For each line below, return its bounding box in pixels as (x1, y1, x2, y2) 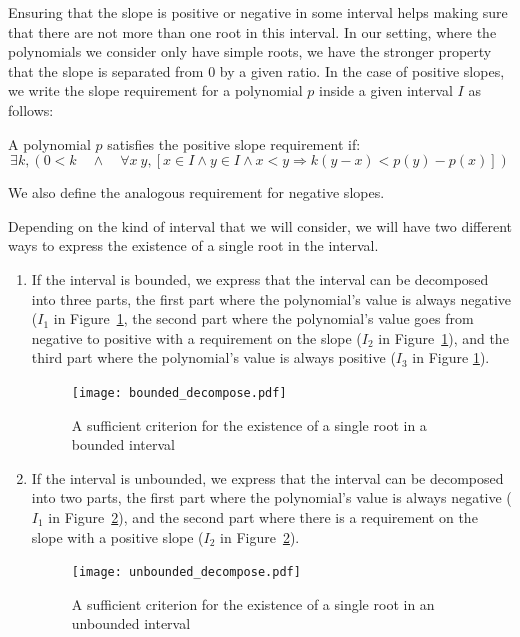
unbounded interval (71, 613, 191, 634)
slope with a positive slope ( (31, 526, 204, 547)
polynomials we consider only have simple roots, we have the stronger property (8, 41, 492, 62)
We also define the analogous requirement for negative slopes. (8, 182, 385, 203)
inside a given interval (318, 80, 453, 101)
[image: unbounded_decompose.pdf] (71, 565, 301, 580)
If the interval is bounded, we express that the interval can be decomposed (31, 268, 489, 289)
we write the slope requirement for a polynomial (8, 80, 303, 101)
